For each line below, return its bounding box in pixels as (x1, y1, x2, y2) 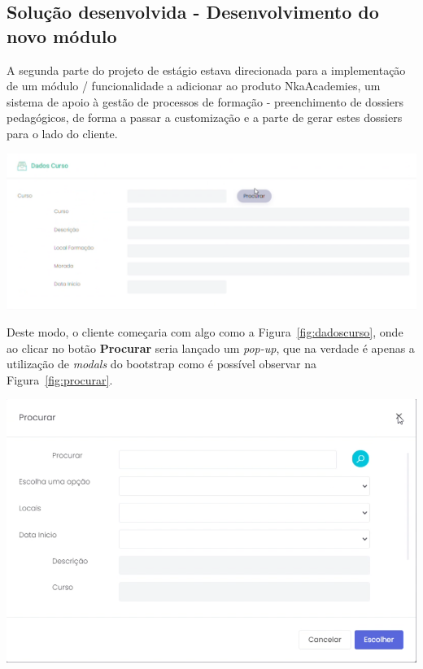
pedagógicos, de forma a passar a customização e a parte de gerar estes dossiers (7, 109, 403, 126)
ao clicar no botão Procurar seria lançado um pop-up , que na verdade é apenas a (7, 339, 415, 356)
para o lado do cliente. (7, 124, 118, 141)
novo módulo (7, 23, 117, 48)
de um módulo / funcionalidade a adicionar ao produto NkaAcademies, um (7, 77, 381, 94)
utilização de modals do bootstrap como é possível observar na (7, 355, 317, 372)
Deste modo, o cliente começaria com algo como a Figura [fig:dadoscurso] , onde (7, 324, 403, 341)
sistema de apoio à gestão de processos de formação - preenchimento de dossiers (7, 93, 404, 110)
